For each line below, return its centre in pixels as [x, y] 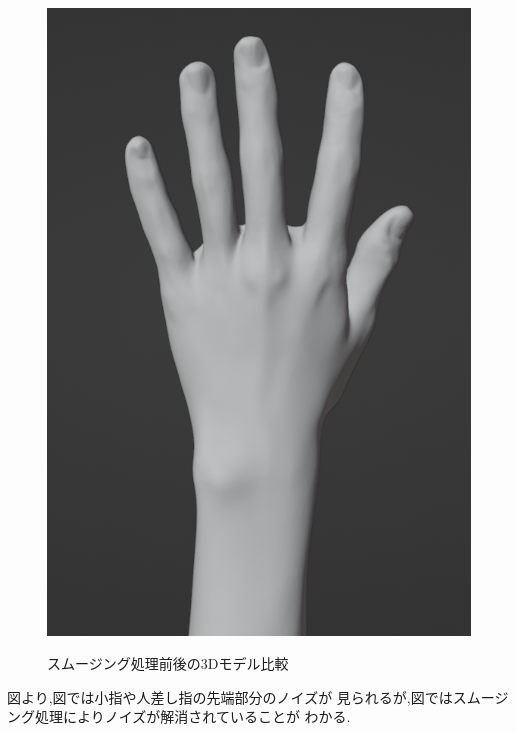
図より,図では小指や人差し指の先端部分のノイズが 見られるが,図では [230, 696]
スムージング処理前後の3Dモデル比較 [168, 663]
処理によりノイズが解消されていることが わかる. [192, 716]
